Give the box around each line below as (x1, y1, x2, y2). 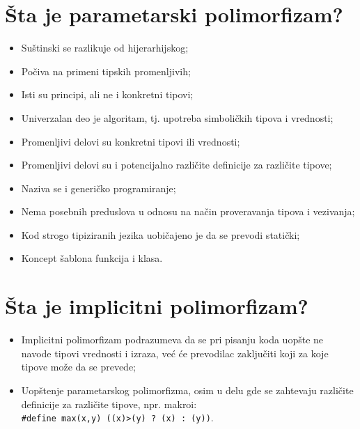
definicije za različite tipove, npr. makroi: (21, 396, 197, 411)
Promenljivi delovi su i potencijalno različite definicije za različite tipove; (21, 157, 332, 172)
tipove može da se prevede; (21, 359, 136, 374)
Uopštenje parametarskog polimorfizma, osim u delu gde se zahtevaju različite (21, 382, 354, 397)
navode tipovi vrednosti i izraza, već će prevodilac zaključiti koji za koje (21, 345, 329, 360)
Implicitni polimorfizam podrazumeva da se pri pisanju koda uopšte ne (21, 332, 324, 347)
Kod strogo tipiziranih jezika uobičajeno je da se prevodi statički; (21, 227, 300, 242)
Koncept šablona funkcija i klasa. (21, 251, 163, 265)
